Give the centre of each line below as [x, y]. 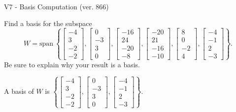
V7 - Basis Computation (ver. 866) [56, 6]
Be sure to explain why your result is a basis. [72, 64]
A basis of [19, 91]
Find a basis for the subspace [48, 23]
